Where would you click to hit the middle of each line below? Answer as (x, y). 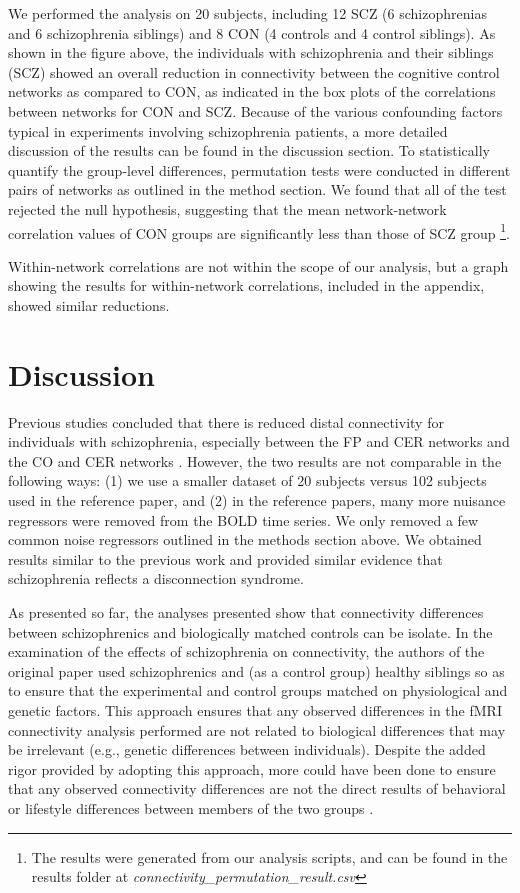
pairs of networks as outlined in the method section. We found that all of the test (257, 189)
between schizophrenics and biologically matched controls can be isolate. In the (250, 631)
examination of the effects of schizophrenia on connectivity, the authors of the (246, 651)
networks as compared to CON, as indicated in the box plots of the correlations (252, 91)
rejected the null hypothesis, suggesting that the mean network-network (227, 208)
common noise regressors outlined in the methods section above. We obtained (245, 539)
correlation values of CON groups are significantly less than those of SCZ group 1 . (259, 231)
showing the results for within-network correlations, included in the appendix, (246, 285)
